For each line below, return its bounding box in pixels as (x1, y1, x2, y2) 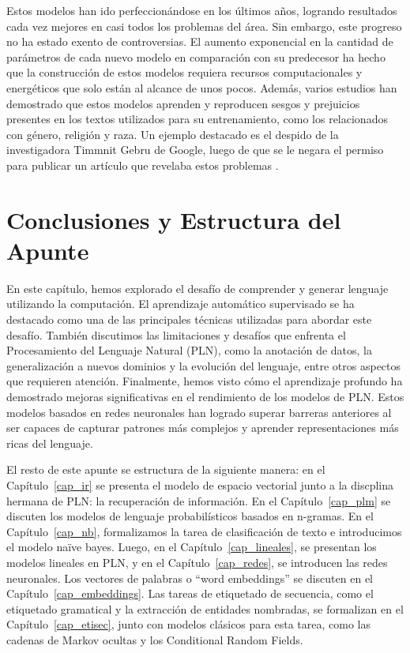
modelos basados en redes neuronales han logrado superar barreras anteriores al (6, 403, 392, 420)
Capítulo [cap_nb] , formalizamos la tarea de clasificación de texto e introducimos (6, 523, 402, 539)
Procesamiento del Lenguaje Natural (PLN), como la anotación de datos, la (6, 342, 373, 358)
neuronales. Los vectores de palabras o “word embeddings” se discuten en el (6, 569, 374, 586)
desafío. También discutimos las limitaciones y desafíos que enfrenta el (6, 326, 346, 343)
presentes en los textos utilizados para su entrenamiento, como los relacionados (6, 111, 388, 127)
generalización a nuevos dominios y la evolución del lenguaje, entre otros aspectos (6, 357, 401, 373)
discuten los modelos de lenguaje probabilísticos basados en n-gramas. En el (6, 508, 374, 524)
